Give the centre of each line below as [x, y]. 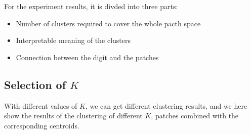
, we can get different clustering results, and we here [166, 105]
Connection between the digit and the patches [87, 57]
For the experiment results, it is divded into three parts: [91, 6]
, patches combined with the [195, 116]
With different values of [41, 105]
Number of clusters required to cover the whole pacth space [108, 23]
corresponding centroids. [42, 125]
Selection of [35, 84]
